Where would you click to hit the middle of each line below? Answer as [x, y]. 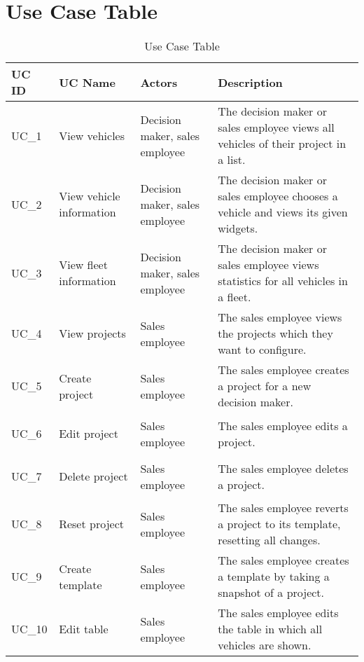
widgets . [238, 228]
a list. [232, 160]
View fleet [83, 265]
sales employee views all [276, 127]
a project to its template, [279, 524]
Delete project [93, 476]
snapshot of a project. [271, 593]
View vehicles [92, 135]
